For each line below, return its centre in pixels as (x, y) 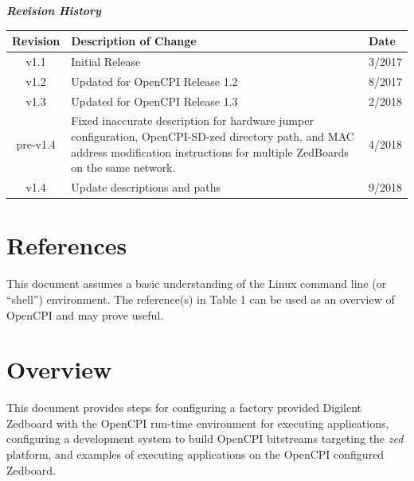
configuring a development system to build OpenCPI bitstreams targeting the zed (205, 438)
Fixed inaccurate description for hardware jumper (192, 120)
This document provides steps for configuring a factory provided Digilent (184, 407)
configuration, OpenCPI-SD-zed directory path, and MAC (213, 136)
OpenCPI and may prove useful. (85, 314)
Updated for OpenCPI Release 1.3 (154, 101)
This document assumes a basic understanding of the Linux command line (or (197, 283)
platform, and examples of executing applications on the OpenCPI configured (195, 454)
